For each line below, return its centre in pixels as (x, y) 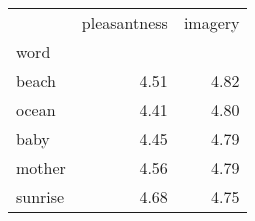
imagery (211, 22)
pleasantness (124, 22)
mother (41, 167)
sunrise (40, 196)
